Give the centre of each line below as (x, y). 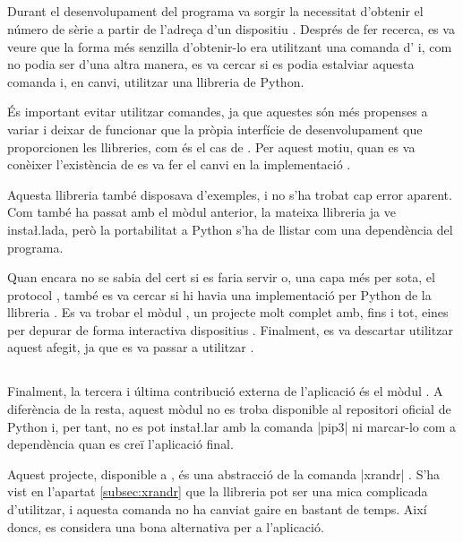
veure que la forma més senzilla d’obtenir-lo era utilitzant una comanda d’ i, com (230, 46)
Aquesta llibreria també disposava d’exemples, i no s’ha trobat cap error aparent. (230, 194)
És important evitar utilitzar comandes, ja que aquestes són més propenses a (218, 112)
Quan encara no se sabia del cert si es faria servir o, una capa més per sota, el (221, 277)
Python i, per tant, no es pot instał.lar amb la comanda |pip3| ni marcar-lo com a (232, 426)
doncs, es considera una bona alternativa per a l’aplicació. (166, 526)
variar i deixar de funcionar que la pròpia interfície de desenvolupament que (215, 129)
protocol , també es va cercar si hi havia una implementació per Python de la (219, 294)
